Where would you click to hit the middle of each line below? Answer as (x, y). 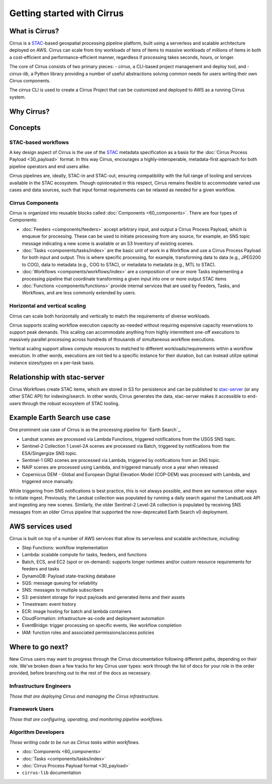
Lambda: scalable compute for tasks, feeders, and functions (84, 555)
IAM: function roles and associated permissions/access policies (88, 632)
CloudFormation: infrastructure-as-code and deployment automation (93, 618)
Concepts (25, 127)
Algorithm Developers (37, 732)
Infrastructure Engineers (40, 686)
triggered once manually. (48, 482)
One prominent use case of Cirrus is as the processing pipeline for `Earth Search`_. (95, 430)
